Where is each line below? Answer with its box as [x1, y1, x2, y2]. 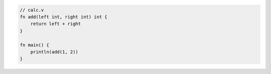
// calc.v [20, 7, 44, 12]
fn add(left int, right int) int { [20, 14, 107, 19]
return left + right [30, 21, 81, 27]
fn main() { [20, 42, 50, 47]
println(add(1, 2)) [30, 49, 79, 54]
